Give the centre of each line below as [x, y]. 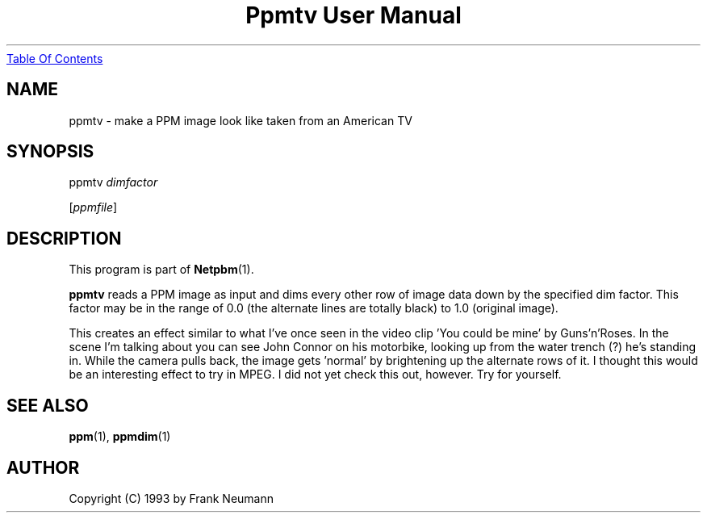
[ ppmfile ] [93, 207]
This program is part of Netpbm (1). [161, 270]
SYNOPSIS [50, 152]
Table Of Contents [55, 58]
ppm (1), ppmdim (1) [120, 437]
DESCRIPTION [64, 238]
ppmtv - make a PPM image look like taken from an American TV [241, 120]
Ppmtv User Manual [353, 15]
